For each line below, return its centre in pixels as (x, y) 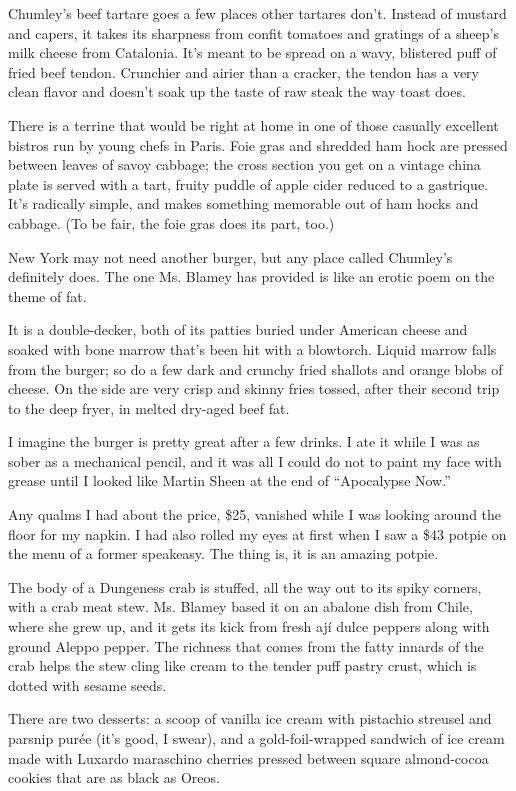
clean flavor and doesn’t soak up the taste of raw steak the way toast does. (237, 91)
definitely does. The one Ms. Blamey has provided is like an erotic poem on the (251, 276)
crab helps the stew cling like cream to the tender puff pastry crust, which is (242, 665)
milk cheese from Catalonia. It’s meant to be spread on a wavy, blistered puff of (252, 52)
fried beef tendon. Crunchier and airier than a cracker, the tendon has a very (243, 71)
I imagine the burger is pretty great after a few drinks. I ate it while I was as (244, 441)
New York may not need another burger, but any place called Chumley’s (230, 256)
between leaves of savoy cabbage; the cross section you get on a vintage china (244, 164)
